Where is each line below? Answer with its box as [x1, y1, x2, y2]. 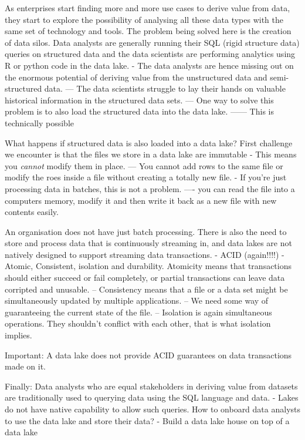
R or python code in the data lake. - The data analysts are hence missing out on [5, 59, 294, 71]
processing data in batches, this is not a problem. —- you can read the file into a [5, 182, 295, 194]
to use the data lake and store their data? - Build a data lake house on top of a [5, 414, 290, 426]
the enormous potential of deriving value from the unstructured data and [5, 70, 267, 83]
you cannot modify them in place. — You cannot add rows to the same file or [5, 159, 283, 172]
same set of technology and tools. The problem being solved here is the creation [5, 25, 292, 37]
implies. [5, 329, 32, 341]
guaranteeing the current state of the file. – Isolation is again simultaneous [5, 305, 272, 318]
